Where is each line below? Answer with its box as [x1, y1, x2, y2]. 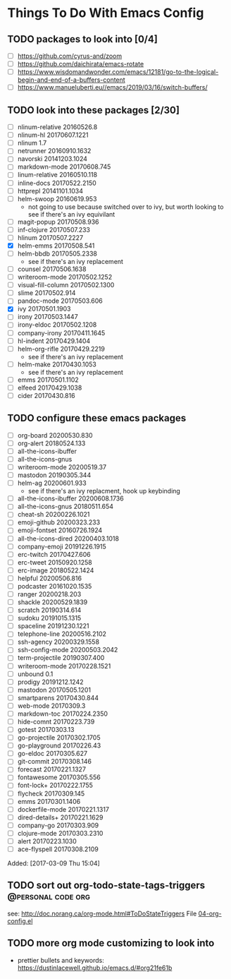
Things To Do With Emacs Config [7, 5, 204, 21]
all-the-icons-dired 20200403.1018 [17, 534, 120, 543]
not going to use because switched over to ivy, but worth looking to [27, 203, 224, 211]
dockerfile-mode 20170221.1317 [17, 805, 109, 813]
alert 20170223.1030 [17, 836, 77, 845]
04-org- [198, 909, 222, 918]
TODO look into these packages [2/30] [7, 104, 180, 116]
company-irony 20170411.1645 [17, 328, 106, 337]
